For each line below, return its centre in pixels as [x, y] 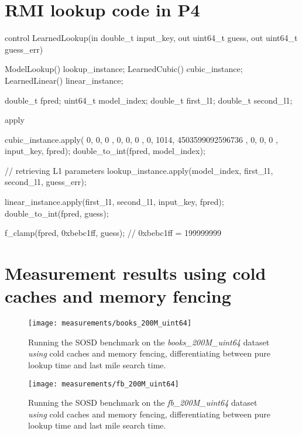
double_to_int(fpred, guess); [57, 213]
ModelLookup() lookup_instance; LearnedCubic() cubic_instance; [124, 69]
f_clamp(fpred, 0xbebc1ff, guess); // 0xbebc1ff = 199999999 [113, 233]
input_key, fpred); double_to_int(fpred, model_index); [105, 151]
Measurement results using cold [135, 273]
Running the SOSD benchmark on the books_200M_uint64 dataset [149, 342]
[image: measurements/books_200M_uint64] [110, 323]
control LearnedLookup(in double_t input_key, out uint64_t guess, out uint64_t [151, 38]
